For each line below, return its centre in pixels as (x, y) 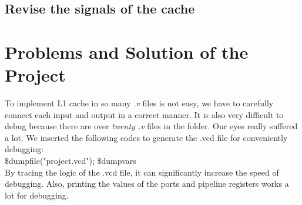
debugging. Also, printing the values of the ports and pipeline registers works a (147, 184)
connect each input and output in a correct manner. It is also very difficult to (144, 114)
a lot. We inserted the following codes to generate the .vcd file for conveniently (146, 137)
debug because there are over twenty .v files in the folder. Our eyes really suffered (151, 126)
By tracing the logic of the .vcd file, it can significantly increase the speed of (142, 172)
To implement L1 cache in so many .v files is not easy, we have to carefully (139, 103)
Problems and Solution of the (127, 51)
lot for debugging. (37, 195)
